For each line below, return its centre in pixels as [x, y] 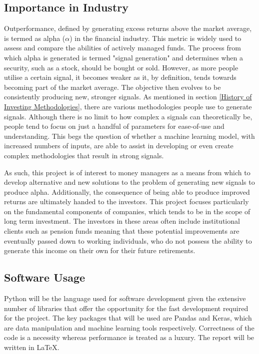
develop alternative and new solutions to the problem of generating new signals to [129, 182]
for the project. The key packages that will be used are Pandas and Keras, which [128, 318]
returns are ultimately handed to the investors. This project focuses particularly [126, 201]
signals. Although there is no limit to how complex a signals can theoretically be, [128, 116]
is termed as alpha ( [35, 38]
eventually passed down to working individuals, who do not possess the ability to [128, 240]
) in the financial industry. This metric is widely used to [155, 38]
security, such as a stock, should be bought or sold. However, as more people [121, 67]
